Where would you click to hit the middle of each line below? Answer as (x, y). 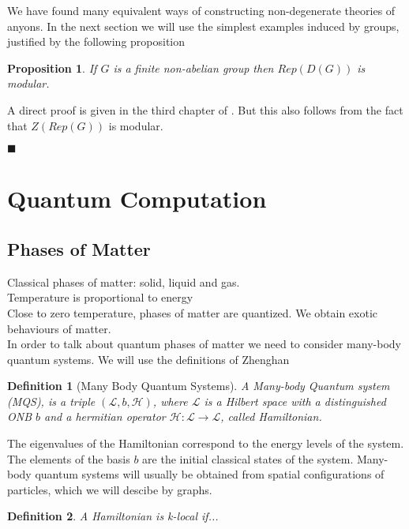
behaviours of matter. (59, 328)
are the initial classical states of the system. (248, 458)
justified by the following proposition (96, 41)
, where (170, 401)
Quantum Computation (137, 199)
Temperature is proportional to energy (100, 297)
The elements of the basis (69, 458)
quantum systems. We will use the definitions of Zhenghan (148, 359)
